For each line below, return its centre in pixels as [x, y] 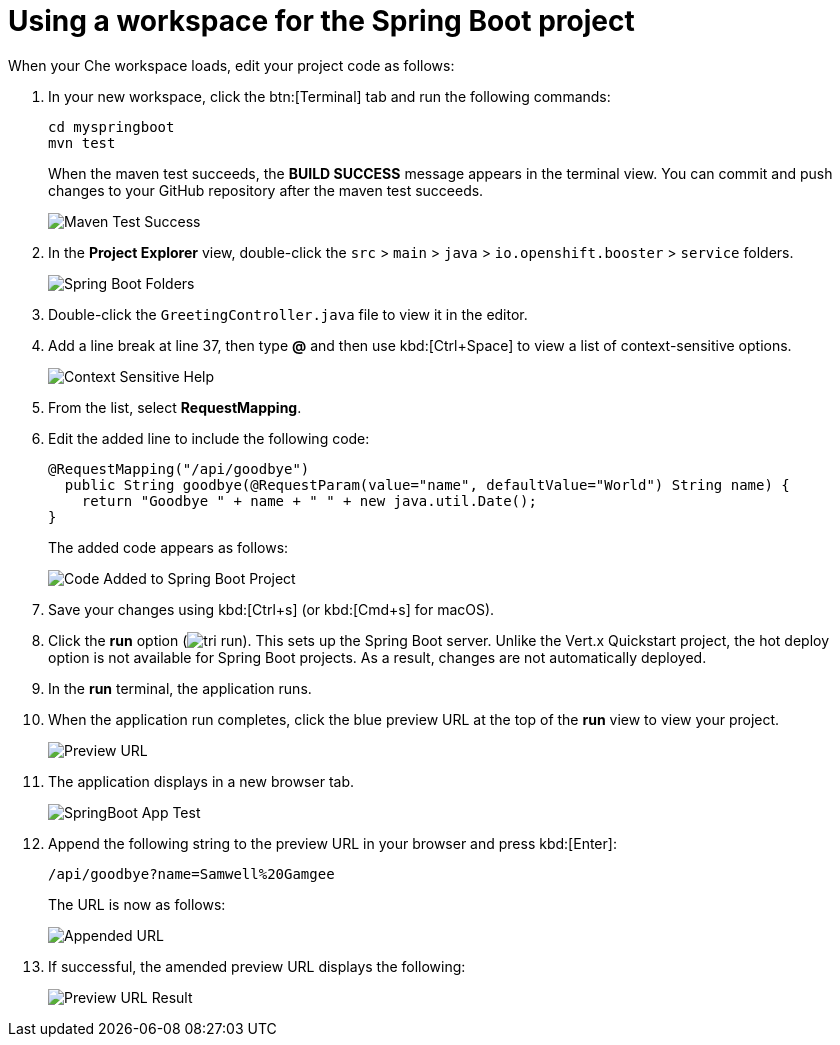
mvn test [82, 142]
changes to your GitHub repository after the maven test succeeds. [266, 190]
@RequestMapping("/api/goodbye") [179, 468]
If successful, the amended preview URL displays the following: [257, 966]
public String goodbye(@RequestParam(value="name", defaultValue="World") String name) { [427, 484]
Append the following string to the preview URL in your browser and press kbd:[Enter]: [332, 843]
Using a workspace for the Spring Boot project [321, 21]
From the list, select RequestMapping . [175, 407]
